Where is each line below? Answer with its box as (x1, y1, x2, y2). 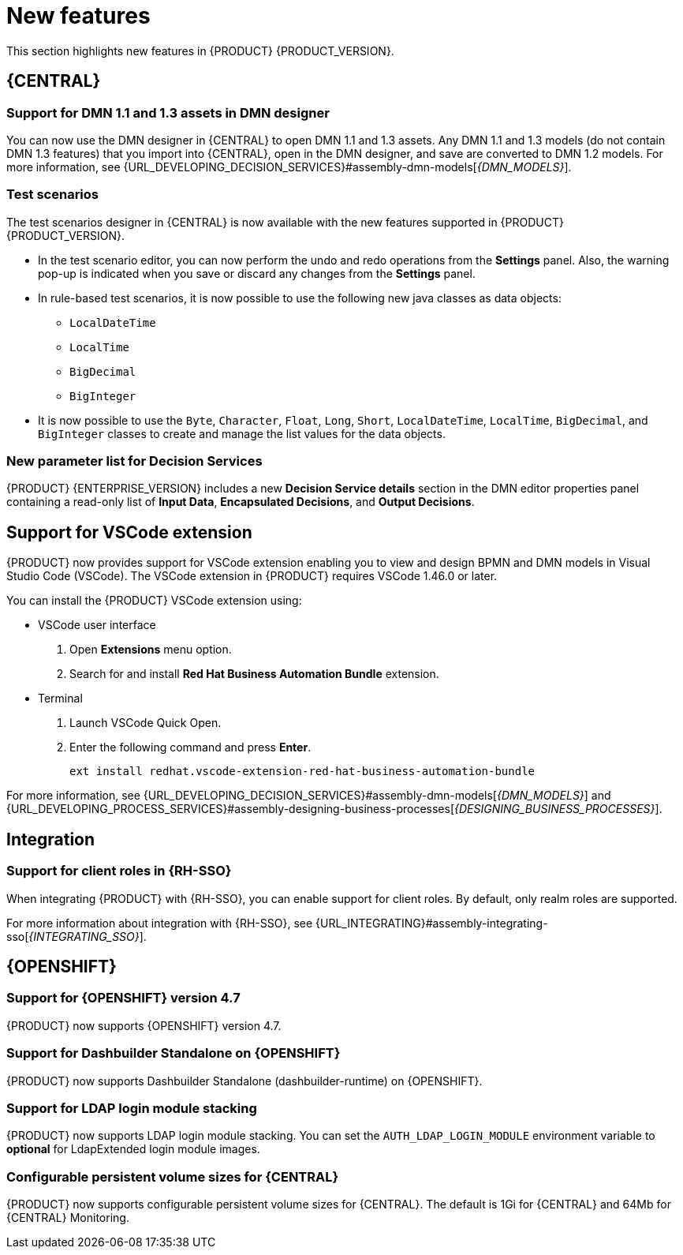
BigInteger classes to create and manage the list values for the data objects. (38, 426, 446, 440)
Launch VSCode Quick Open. (69, 716, 222, 730)
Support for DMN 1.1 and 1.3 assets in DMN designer (6, 104, 330, 121)
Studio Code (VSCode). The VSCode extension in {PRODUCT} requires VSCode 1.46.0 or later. (6, 569, 498, 583)
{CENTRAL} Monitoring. (6, 1211, 129, 1224)
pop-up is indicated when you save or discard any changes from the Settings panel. (38, 266, 476, 280)
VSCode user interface (38, 618, 156, 632)
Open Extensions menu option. (69, 642, 232, 657)
